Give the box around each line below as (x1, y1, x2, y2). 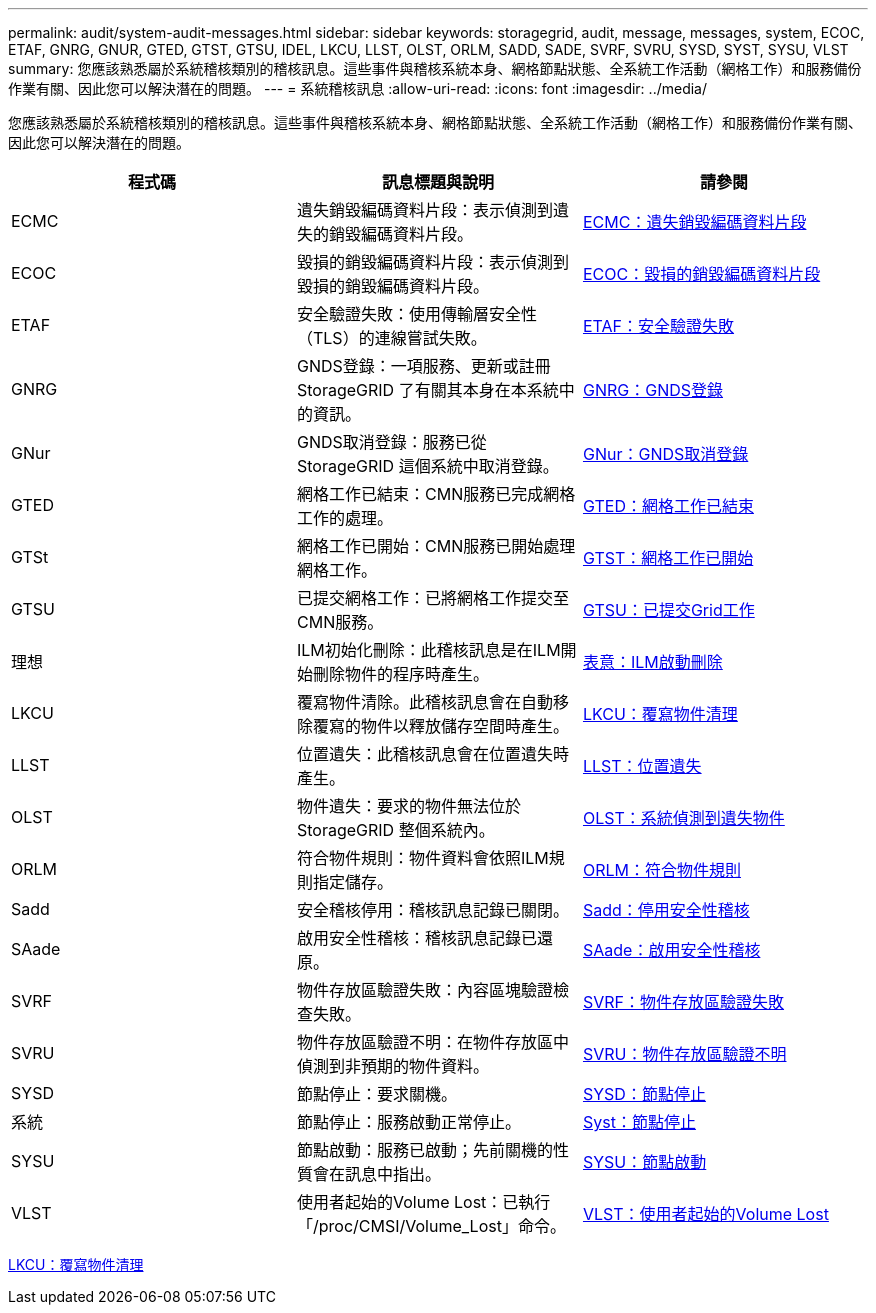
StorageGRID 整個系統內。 (296, 820, 495, 840)
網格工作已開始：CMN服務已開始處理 (296, 536, 576, 556)
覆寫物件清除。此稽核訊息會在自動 (296, 692, 553, 712)
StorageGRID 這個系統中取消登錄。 (296, 456, 559, 476)
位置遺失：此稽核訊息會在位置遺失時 (296, 744, 569, 764)
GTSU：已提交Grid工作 (582, 600, 755, 620)
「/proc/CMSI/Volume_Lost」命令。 (296, 1216, 566, 1236)
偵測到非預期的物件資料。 (296, 1056, 489, 1076)
